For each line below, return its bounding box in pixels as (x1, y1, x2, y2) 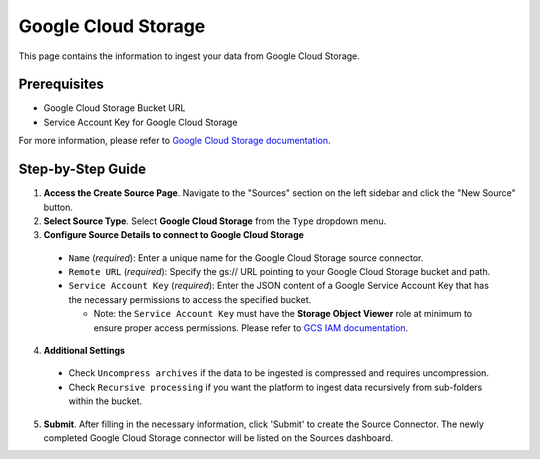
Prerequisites (18, 76, 104, 93)
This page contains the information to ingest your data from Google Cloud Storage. (18, 50, 360, 62)
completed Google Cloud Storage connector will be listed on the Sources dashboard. (43, 432, 394, 444)
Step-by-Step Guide (18, 161, 147, 178)
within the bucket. (68, 395, 143, 407)
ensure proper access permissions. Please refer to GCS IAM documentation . (93, 321, 409, 334)
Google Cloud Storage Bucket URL (43, 102, 186, 114)
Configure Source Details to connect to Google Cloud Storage (43, 229, 305, 241)
